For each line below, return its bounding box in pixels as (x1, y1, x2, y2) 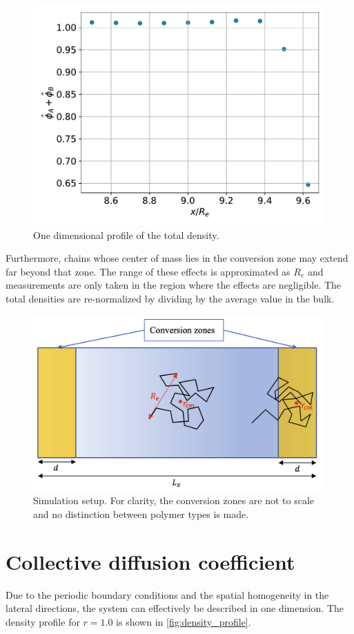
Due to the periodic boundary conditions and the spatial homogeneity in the (6, 587, 329, 602)
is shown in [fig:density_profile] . (116, 614, 251, 628)
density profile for (6, 614, 80, 628)
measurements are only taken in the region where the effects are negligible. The (6, 278, 342, 292)
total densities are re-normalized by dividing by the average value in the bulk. (6, 291, 335, 305)
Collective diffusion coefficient (6, 547, 295, 575)
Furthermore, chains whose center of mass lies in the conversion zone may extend (6, 251, 348, 265)
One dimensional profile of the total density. (33, 227, 219, 242)
